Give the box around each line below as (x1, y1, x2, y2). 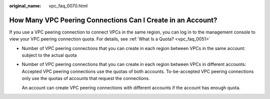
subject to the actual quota (21, 52, 77, 58)
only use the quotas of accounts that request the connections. (21, 75, 150, 81)
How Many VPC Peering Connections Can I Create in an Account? (9, 15, 217, 24)
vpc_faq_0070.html (48, 3, 88, 8)
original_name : (9, 3, 41, 8)
